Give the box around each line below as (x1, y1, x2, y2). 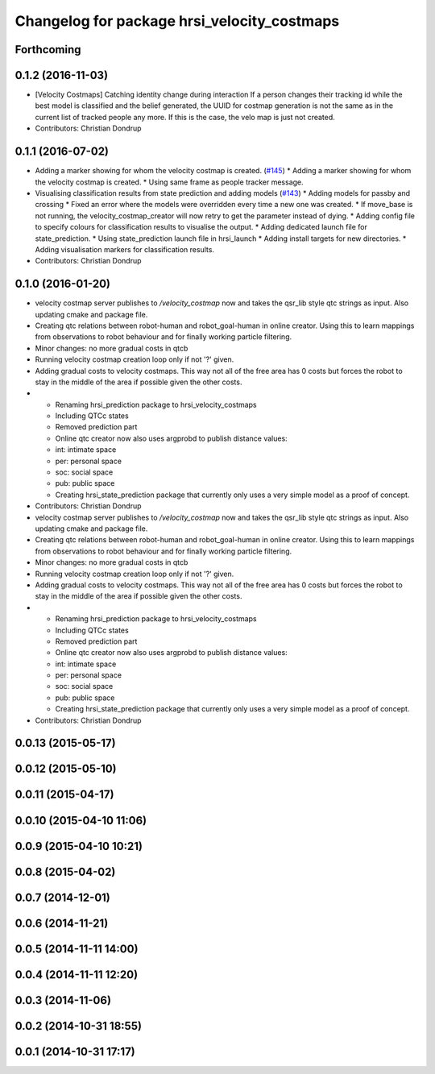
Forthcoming (14, 43, 81, 56)
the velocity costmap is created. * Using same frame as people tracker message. (35, 177, 304, 187)
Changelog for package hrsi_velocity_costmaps (14, 12, 340, 30)
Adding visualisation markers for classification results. (35, 244, 215, 254)
